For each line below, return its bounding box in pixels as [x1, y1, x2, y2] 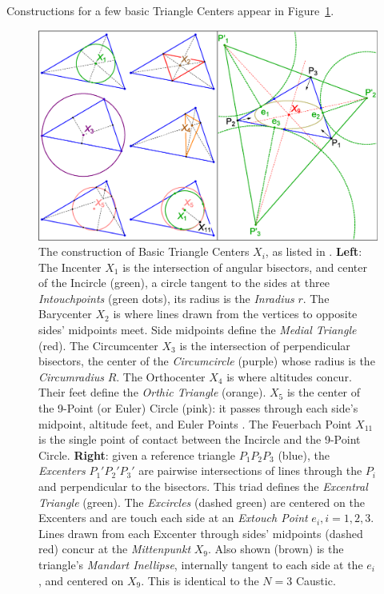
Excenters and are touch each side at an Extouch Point [38, 509, 308, 526]
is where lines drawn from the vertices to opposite [113, 305, 358, 322]
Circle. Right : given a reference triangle [38, 446, 236, 463]
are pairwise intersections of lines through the [138, 462, 362, 479]
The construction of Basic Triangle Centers [38, 243, 250, 260]
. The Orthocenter [116, 368, 206, 385]
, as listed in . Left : [265, 243, 362, 260]
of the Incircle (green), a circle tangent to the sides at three [38, 274, 330, 291]
